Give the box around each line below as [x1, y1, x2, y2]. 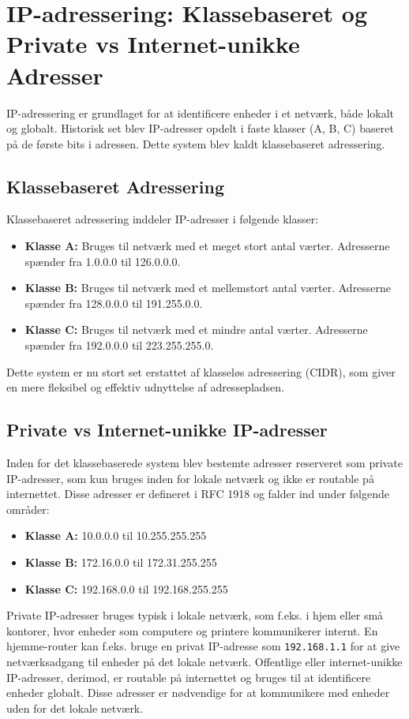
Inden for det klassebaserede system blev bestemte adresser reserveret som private [6, 455, 403, 471]
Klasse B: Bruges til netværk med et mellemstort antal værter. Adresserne [24, 279, 392, 296]
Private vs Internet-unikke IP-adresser [6, 418, 328, 442]
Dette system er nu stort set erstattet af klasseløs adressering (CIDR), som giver [6, 363, 396, 380]
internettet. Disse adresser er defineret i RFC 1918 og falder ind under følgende [6, 485, 389, 502]
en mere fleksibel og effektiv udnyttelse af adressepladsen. [6, 379, 284, 395]
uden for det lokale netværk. [6, 699, 144, 716]
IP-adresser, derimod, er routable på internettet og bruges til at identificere [6, 668, 371, 685]
